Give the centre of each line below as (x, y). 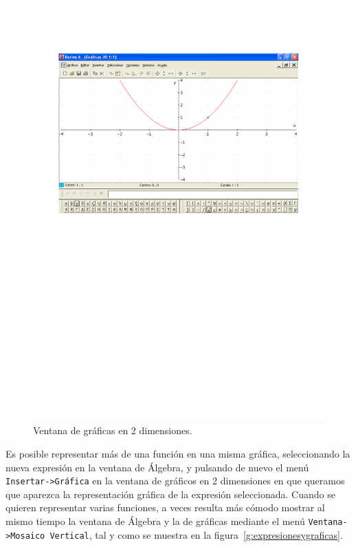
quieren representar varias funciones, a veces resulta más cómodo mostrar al (165, 507)
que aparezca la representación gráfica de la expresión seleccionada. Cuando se (170, 494)
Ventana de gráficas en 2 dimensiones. (113, 430)
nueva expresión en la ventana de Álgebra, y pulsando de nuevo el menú (157, 467)
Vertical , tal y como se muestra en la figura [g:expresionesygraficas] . (196, 534)
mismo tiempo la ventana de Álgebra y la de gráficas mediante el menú (155, 521)
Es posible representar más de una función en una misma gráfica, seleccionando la (178, 454)
